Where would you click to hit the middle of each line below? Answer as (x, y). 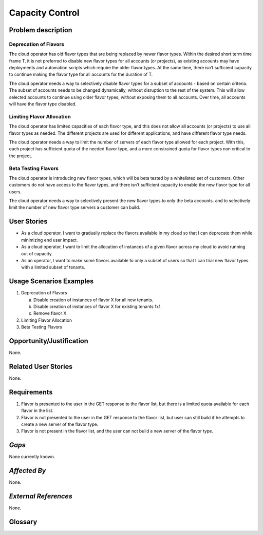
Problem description (41, 30)
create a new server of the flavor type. (60, 424)
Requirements (31, 392)
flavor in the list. (37, 411)
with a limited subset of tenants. (53, 267)
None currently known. (32, 457)
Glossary (23, 522)
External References (41, 496)
